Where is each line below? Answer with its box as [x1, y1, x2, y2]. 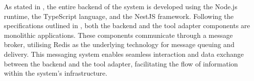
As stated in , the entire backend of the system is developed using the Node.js [4, 1, 237, 11]
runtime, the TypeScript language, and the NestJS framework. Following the [4, 11, 234, 21]
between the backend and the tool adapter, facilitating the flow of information [4, 58, 238, 68]
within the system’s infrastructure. [4, 68, 108, 78]
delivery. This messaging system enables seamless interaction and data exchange [4, 49, 244, 59]
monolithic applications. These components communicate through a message [4, 30, 233, 40]
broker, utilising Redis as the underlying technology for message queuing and [4, 39, 234, 49]
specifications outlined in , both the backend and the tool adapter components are [4, 20, 250, 31]
